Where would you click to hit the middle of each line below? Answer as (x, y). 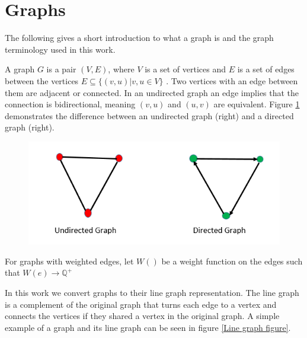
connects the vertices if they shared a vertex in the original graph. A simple (142, 316)
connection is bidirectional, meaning (70, 104)
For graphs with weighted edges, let (69, 261)
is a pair (61, 69)
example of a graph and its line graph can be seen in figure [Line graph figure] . (148, 327)
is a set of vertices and (185, 69)
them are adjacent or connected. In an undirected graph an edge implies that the (152, 92)
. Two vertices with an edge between (232, 80)
